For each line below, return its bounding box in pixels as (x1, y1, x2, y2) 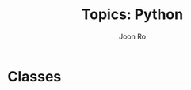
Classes (7, 67, 62, 85)
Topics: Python (81, 6, 184, 24)
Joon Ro (118, 32, 147, 41)
